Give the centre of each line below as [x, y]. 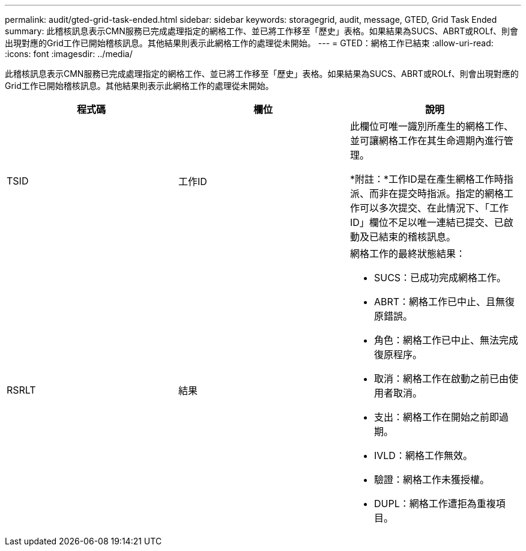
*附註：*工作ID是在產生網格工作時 [427, 179]
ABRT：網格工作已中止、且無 [440, 302]
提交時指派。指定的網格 [451, 193]
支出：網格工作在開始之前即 [436, 417]
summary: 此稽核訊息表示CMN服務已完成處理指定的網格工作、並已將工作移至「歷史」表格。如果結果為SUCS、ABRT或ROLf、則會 [262, 31]
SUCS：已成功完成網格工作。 [440, 278]
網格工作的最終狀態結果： [407, 254]
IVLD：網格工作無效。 [423, 455]
